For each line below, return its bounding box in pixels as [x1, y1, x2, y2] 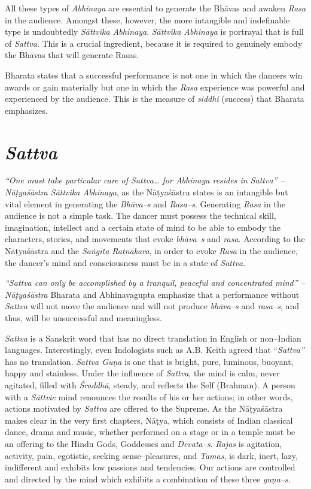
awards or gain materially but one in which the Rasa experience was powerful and [5, 80, 305, 93]
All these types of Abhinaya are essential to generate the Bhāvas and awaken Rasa [5, 2, 306, 14]
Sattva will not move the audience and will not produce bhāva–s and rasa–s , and [5, 300, 299, 312]
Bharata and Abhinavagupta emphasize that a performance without [50, 288, 300, 300]
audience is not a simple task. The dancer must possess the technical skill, [5, 209, 276, 222]
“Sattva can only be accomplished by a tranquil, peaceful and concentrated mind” [5, 276, 298, 289]
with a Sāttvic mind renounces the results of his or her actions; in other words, [5, 390, 293, 403]
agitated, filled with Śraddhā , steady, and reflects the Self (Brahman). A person [5, 378, 295, 391]
